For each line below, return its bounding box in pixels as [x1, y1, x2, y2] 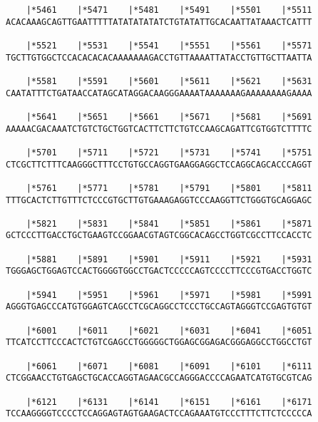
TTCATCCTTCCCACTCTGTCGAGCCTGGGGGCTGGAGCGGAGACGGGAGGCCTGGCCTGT [6, 337, 312, 348]
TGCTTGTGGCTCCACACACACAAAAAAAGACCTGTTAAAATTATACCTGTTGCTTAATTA [6, 52, 312, 63]
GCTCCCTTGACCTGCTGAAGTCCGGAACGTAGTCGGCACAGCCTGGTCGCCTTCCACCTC [6, 230, 312, 241]
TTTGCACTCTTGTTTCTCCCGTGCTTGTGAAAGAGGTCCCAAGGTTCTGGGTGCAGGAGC [6, 195, 312, 205]
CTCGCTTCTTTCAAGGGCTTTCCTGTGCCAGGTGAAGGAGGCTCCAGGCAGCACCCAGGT [6, 159, 312, 170]
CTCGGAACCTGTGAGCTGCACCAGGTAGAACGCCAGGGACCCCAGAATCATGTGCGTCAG [6, 373, 312, 384]
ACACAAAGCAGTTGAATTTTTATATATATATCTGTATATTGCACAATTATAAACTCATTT [6, 16, 312, 27]
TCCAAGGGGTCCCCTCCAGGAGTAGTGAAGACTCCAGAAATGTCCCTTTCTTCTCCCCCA [6, 408, 312, 419]
